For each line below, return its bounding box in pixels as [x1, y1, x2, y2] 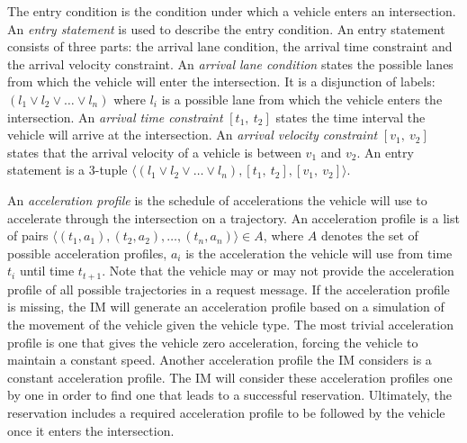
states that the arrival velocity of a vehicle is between [7, 142, 301, 161]
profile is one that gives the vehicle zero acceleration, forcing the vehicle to [7, 332, 418, 351]
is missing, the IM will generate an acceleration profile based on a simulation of [7, 297, 445, 316]
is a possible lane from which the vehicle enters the [161, 89, 443, 108]
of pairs [7, 226, 49, 245]
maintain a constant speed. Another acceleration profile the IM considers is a [7, 350, 432, 369]
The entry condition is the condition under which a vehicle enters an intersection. [7, 2, 456, 20]
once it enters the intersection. [7, 420, 175, 439]
